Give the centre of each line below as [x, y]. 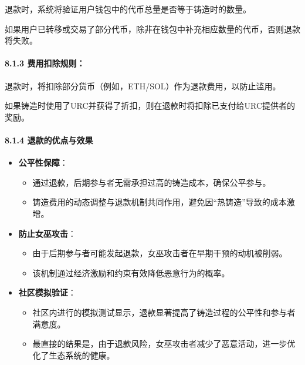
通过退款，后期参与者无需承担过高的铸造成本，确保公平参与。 [152, 182]
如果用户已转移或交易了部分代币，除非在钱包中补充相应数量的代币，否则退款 [152, 29]
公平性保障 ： [43, 163]
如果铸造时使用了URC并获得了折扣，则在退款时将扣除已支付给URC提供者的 [150, 106]
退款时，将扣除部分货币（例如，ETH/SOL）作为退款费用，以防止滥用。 [143, 86]
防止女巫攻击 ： [47, 233]
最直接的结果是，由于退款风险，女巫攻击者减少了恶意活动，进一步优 [164, 344]
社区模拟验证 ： [47, 292]
